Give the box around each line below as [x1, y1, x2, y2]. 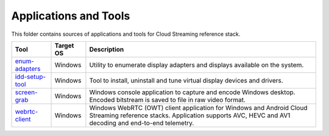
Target [54, 41, 74, 50]
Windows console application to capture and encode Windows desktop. [89, 88, 295, 97]
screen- [15, 88, 38, 97]
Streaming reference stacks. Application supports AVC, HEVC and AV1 [89, 111, 291, 120]
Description [89, 45, 124, 53]
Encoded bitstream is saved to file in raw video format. [89, 95, 246, 104]
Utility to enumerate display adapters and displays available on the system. [89, 61, 304, 69]
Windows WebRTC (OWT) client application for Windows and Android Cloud [89, 103, 308, 112]
